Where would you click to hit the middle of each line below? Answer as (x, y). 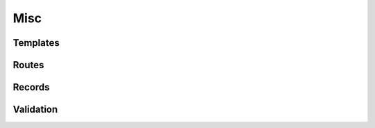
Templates (36, 43)
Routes (28, 65)
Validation (35, 110)
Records (31, 87)
